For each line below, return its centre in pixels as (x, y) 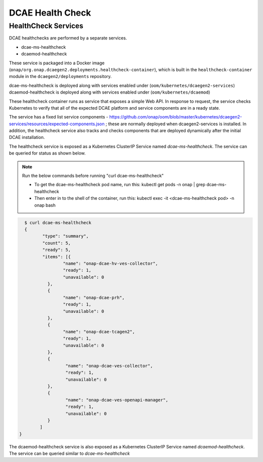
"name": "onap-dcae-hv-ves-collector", (110, 263)
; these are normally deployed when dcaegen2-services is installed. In (176, 124)
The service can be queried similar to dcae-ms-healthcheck (69, 454)
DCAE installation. (27, 137)
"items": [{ (56, 257)
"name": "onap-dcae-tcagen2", (99, 332)
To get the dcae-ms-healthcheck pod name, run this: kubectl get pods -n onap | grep (120, 185)
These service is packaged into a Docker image (57, 63)
